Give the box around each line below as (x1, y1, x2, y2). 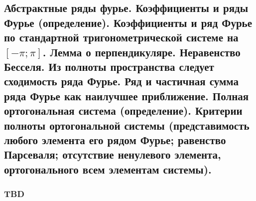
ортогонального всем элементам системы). (4, 161, 212, 177)
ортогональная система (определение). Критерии (4, 103, 243, 118)
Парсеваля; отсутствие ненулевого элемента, (4, 147, 221, 162)
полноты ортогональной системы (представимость (4, 117, 250, 133)
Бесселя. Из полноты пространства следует (4, 58, 214, 74)
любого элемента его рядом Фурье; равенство (4, 132, 226, 147)
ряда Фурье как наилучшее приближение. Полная (4, 88, 249, 103)
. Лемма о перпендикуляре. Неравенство (42, 44, 241, 59)
